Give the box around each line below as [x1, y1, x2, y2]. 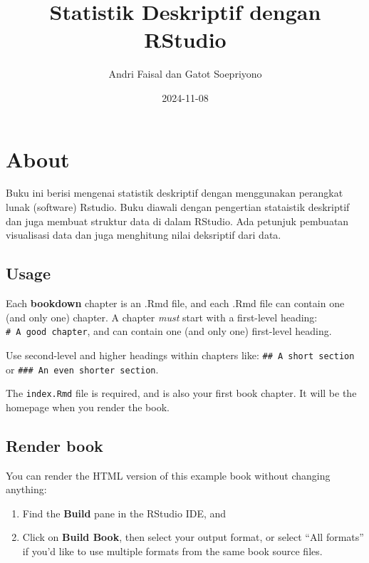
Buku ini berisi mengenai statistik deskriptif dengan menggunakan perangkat [6, 185, 343, 200]
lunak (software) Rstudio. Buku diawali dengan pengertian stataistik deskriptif [6, 200, 350, 215]
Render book [6, 434, 103, 456]
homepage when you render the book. [6, 399, 170, 414]
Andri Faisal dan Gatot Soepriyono [108, 66, 262, 81]
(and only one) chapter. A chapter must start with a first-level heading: [6, 309, 318, 324]
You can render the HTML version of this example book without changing [6, 468, 331, 482]
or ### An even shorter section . [6, 361, 159, 376]
